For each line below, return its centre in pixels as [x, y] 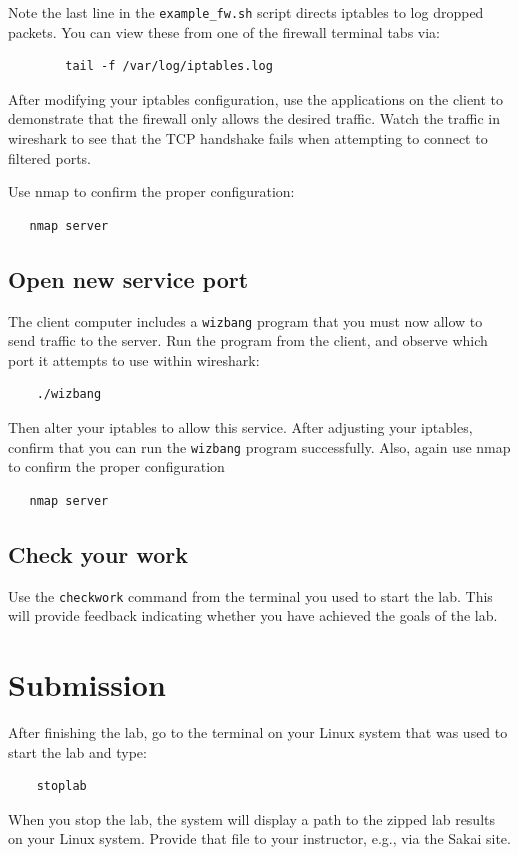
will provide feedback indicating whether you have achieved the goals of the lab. [253, 615]
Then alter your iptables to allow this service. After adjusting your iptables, [240, 427]
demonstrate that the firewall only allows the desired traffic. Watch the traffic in [254, 118]
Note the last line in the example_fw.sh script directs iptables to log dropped [246, 12]
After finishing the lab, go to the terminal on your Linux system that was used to [258, 732]
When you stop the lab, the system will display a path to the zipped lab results [252, 818]
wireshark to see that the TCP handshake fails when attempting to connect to [248, 138]
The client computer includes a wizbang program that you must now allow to [245, 320]
